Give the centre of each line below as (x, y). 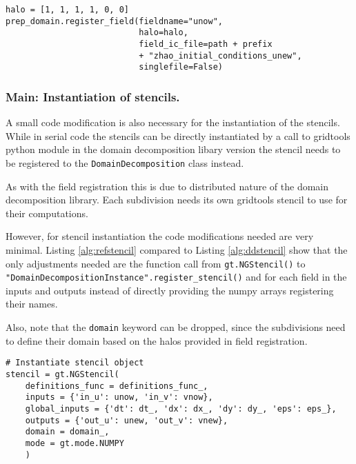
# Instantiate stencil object (75, 363)
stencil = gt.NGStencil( (62, 374)
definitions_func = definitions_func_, (117, 386)
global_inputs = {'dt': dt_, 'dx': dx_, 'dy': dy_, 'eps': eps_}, (181, 408)
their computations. (47, 213)
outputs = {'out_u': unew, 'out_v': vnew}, (127, 420)
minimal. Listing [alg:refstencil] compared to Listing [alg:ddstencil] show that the (177, 249)
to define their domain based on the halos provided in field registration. (157, 340)
